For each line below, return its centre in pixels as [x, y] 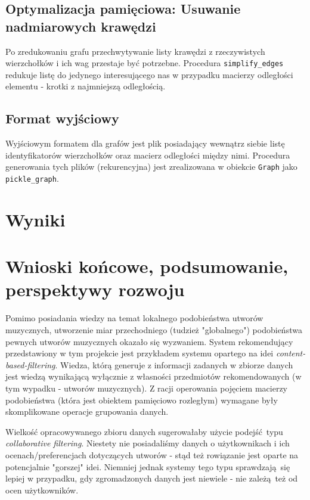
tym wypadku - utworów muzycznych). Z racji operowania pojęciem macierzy [147, 388]
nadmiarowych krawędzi [81, 26]
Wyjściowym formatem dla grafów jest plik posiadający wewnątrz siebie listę [145, 143]
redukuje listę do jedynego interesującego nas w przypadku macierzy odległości [149, 74]
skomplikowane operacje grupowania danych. [87, 412]
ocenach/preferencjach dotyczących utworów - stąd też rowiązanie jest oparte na [152, 454]
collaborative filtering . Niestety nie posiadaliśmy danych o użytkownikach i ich [148, 443]
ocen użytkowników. [42, 490]
